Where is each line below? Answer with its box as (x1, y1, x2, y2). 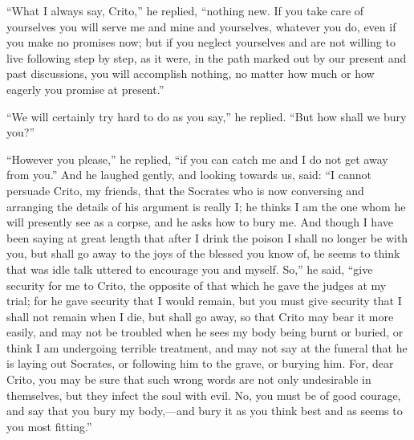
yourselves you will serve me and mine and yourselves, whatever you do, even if (6, 18, 396, 35)
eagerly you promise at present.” (6, 80, 164, 97)
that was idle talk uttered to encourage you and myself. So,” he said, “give (6, 260, 373, 277)
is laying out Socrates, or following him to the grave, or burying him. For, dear (6, 355, 394, 372)
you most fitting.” (6, 418, 92, 434)
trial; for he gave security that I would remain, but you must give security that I (6, 292, 402, 309)
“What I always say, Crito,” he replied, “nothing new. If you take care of (6, 2, 364, 18)
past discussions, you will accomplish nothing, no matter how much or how (6, 65, 375, 82)
